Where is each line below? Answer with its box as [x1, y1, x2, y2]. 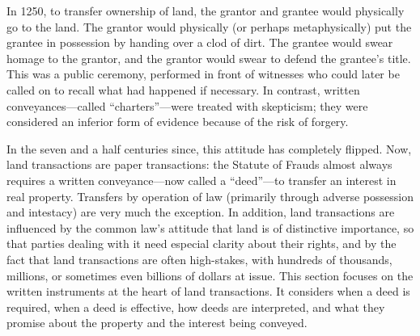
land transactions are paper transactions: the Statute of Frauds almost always [6, 156, 392, 173]
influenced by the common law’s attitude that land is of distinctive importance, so [6, 219, 414, 236]
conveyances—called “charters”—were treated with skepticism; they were [6, 97, 368, 114]
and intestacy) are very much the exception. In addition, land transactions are [6, 204, 395, 220]
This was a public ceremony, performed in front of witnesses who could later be [6, 65, 400, 82]
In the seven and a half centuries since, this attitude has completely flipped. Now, [6, 140, 412, 157]
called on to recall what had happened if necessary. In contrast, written [6, 81, 360, 98]
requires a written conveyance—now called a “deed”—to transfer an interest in [6, 171, 397, 188]
